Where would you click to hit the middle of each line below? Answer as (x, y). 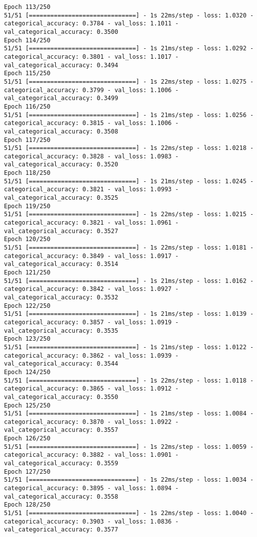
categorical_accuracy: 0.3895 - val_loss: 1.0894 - (91, 488)
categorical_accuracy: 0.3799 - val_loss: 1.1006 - (91, 90)
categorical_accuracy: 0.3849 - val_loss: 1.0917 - (91, 256)
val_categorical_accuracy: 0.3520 (61, 165)
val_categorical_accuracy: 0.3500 (61, 32)
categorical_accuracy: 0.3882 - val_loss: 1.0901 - (91, 455)
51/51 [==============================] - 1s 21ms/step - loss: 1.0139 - (129, 314)
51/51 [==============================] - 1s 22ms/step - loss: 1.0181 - (129, 248)
